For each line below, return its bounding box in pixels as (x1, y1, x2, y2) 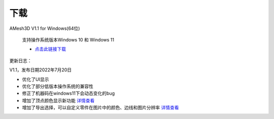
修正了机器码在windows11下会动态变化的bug (22, 90, 115, 96)
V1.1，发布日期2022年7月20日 (9, 67, 72, 73)
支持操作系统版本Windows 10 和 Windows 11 (22, 36, 114, 43)
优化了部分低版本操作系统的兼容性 (22, 83, 93, 89)
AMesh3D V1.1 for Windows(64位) (9, 25, 80, 31)
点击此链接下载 (35, 46, 66, 52)
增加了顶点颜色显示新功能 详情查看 (22, 97, 95, 103)
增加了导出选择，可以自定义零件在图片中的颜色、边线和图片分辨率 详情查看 (22, 104, 179, 111)
